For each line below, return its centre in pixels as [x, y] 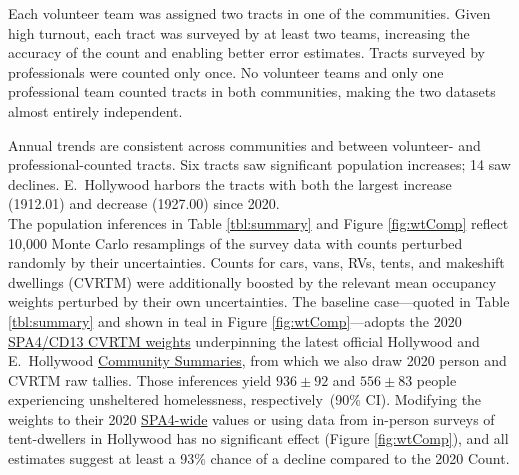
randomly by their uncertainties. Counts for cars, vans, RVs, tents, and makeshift [256, 262]
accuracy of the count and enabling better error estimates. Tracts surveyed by [246, 52]
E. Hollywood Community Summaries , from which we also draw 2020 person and [257, 360]
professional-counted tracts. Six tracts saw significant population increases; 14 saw [259, 164]
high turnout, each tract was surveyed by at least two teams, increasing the [239, 32]
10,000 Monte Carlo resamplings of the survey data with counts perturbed [235, 242]
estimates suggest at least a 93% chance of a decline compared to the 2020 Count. [259, 458]
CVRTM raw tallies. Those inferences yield [140, 379]
